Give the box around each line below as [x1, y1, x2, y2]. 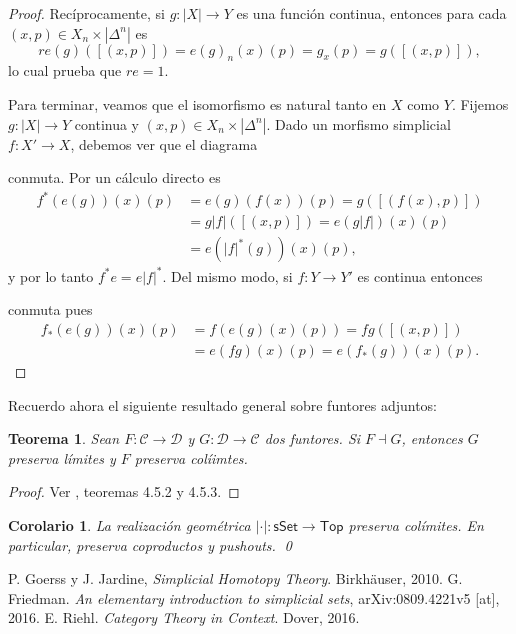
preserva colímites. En [348, 515, 484, 536]
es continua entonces [357, 265, 483, 286]
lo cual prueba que [8, 60, 122, 81]
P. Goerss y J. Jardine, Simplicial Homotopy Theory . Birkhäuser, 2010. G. [8, 568, 463, 589]
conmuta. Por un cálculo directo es [8, 167, 221, 188]
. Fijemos [451, 93, 509, 114]
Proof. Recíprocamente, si [8, 3, 165, 23]
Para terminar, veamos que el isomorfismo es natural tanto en [8, 93, 387, 114]
